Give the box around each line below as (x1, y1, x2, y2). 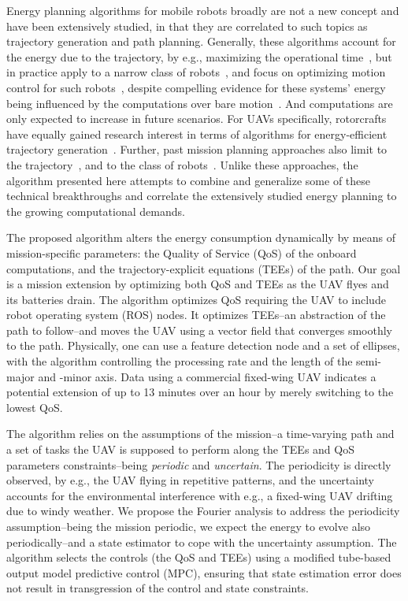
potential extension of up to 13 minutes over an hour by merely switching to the (6, 384, 394, 400)
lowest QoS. (6, 399, 63, 415)
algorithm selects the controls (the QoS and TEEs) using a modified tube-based (6, 549, 391, 566)
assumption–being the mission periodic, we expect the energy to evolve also (6, 518, 371, 534)
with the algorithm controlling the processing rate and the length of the (6, 353, 353, 369)
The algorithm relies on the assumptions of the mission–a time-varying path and (6, 425, 395, 442)
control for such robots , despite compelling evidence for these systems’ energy (6, 79, 386, 95)
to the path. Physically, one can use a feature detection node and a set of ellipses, (6, 337, 400, 354)
